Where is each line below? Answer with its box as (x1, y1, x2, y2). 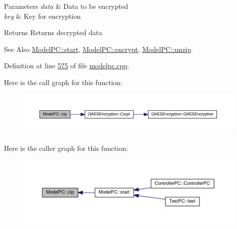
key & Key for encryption (4, 10, 81, 21)
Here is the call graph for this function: (4, 77, 122, 87)
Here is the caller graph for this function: (4, 143, 128, 153)
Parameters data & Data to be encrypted (4, 1, 128, 11)
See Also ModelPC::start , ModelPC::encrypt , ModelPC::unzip (4, 44, 191, 54)
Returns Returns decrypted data (4, 27, 102, 38)
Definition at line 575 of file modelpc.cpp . (4, 60, 129, 71)
